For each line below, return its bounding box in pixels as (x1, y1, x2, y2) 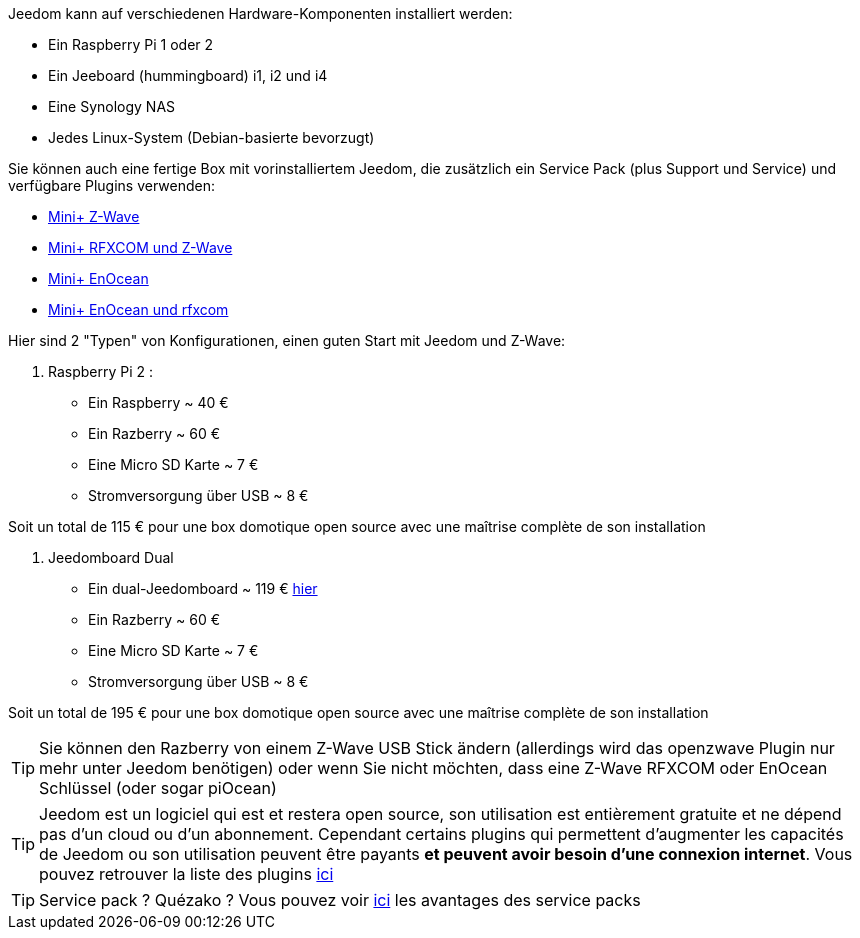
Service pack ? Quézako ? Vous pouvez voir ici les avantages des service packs (39, 890, 641, 910)
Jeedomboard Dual (48, 549, 174, 566)
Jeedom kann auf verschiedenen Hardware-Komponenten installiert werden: (8, 5, 513, 22)
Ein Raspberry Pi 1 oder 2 (48, 36, 214, 53)
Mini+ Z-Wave (48, 208, 140, 225)
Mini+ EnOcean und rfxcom (48, 301, 229, 318)
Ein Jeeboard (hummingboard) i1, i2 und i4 (48, 67, 328, 84)
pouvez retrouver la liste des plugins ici (39, 864, 334, 884)
